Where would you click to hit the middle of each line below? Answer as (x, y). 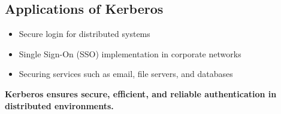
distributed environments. (59, 105)
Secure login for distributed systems (84, 34)
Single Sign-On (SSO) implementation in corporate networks (130, 53)
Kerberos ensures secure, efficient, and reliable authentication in (141, 93)
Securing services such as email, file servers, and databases (126, 74)
